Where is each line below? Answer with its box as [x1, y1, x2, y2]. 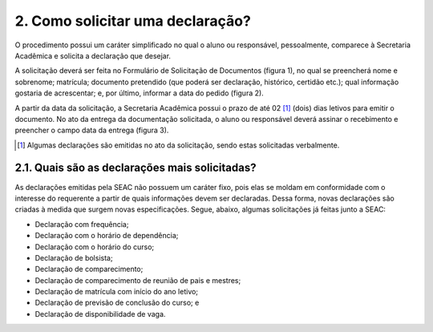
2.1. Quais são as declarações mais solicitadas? [14, 161, 257, 175]
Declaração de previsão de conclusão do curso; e [34, 298, 200, 308]
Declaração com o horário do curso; [34, 241, 155, 252]
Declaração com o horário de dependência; [34, 231, 179, 241]
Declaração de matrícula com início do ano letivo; [34, 287, 199, 297]
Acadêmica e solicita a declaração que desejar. [14, 51, 172, 60]
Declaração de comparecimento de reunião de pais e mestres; [34, 275, 241, 285]
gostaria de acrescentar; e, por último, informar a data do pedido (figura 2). [14, 88, 264, 98]
